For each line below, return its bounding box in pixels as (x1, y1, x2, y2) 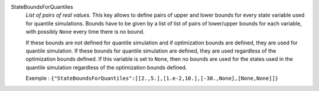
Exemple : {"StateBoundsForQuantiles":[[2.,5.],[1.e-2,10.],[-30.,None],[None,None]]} (25, 74, 279, 82)
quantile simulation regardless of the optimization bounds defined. (25, 64, 187, 71)
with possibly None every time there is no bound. (25, 28, 145, 35)
